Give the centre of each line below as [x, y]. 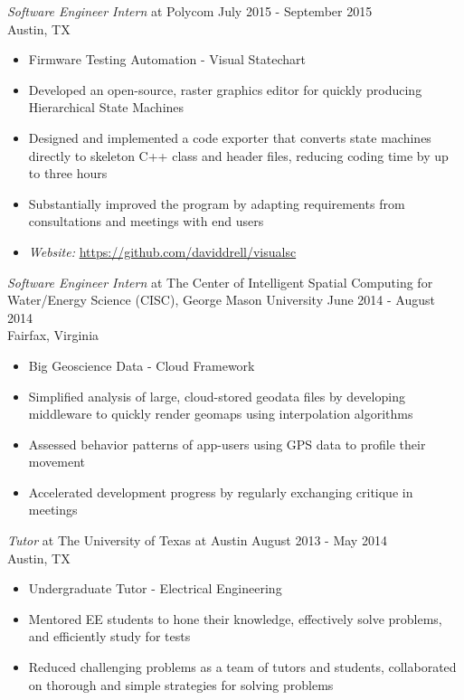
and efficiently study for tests [109, 636]
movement [57, 462]
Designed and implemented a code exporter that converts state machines [230, 137]
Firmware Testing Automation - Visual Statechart [167, 59]
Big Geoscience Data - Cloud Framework [142, 365]
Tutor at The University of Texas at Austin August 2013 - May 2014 [197, 540]
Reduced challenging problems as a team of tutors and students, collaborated [242, 667]
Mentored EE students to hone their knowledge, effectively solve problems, [235, 618]
